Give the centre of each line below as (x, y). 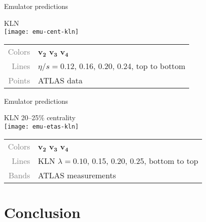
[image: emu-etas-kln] (41, 127)
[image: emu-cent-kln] (41, 32)
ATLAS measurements (77, 175)
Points (19, 80)
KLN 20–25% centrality (40, 117)
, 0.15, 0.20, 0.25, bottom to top (143, 160)
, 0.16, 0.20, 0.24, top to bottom (130, 66)
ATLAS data (60, 80)
